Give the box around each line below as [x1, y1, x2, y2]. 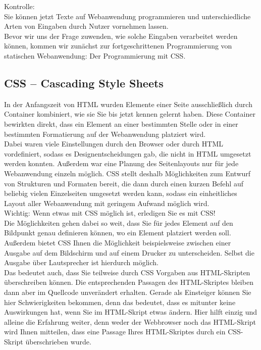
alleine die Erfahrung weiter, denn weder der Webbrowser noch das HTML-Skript [4, 316, 256, 327]
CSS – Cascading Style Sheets [4, 75, 164, 90]
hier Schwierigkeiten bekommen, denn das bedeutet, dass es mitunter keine [4, 296, 236, 307]
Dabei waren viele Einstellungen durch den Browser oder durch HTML [4, 138, 224, 149]
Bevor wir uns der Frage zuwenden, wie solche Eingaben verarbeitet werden [4, 30, 238, 41]
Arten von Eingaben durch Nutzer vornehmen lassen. [4, 21, 169, 31]
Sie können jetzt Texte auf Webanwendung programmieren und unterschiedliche [4, 11, 251, 21]
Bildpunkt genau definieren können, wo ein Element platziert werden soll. [4, 227, 231, 238]
